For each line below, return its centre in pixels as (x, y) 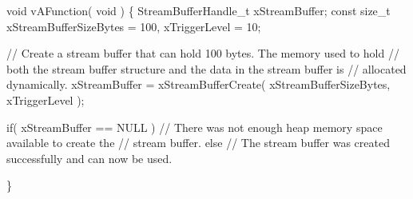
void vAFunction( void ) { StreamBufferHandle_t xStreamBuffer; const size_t (199, 10)
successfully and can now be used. (89, 158)
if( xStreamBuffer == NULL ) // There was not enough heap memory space (195, 127)
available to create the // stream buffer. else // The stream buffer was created (198, 143)
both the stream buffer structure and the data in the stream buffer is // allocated (206, 68)
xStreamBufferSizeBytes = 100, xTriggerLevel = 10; (134, 26)
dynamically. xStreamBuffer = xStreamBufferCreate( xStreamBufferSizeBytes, (199, 84)
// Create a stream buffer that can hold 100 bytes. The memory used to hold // (203, 53)
